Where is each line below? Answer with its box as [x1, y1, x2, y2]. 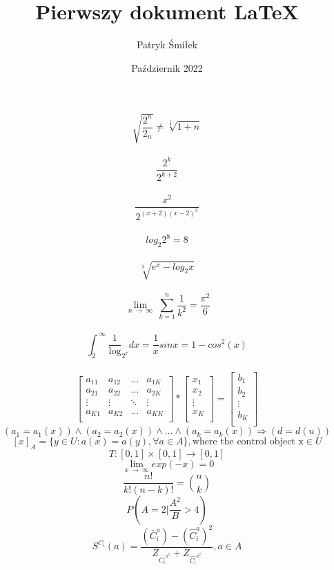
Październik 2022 [131, 60, 203, 75]
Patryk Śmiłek [136, 37, 198, 52]
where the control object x [192, 437, 304, 447]
